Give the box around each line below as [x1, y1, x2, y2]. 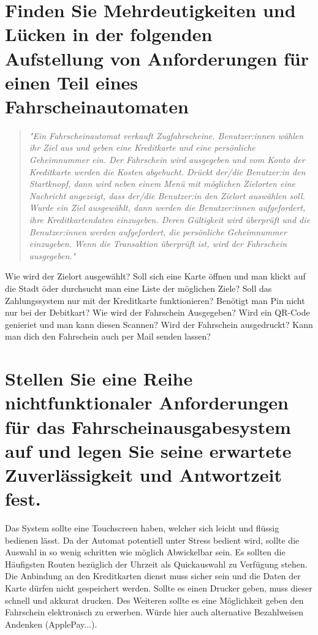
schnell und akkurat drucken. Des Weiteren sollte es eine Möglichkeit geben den [5, 593, 304, 606]
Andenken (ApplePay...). [5, 617, 97, 630]
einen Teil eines [5, 69, 138, 94]
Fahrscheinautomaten [5, 93, 189, 118]
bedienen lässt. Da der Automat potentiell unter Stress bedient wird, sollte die [5, 533, 300, 546]
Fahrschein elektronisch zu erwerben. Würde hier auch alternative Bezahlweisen [5, 606, 303, 618]
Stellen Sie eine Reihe [5, 366, 193, 391]
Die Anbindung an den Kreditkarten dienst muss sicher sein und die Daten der [5, 569, 301, 582]
